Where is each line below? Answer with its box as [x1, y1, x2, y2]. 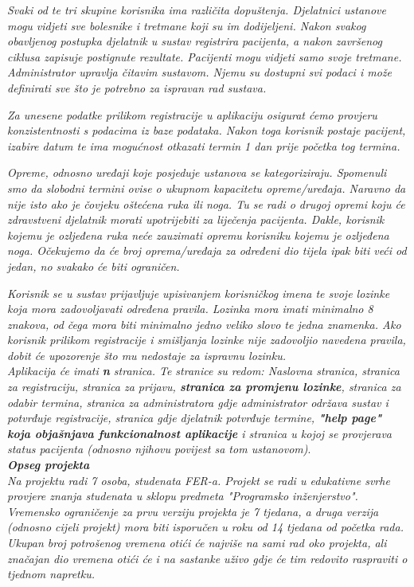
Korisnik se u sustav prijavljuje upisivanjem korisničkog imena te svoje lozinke [7, 284, 390, 301]
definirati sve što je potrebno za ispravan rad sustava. [7, 79, 267, 96]
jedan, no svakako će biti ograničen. [7, 257, 180, 274]
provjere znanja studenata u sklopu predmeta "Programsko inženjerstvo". [7, 487, 358, 504]
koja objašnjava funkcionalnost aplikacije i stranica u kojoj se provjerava [7, 425, 392, 441]
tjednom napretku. [7, 565, 96, 582]
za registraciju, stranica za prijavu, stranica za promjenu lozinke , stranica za [7, 378, 401, 395]
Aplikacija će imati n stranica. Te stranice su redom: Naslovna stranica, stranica [7, 362, 400, 379]
